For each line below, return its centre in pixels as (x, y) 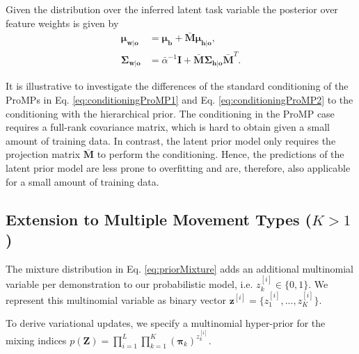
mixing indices (36, 340)
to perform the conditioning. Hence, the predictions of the (221, 154)
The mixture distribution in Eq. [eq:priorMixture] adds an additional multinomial (180, 268)
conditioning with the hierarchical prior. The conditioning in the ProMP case (170, 113)
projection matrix (43, 154)
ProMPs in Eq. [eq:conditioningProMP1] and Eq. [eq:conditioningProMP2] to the (179, 100)
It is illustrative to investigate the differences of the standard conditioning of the (177, 86)
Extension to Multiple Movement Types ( (159, 219)
